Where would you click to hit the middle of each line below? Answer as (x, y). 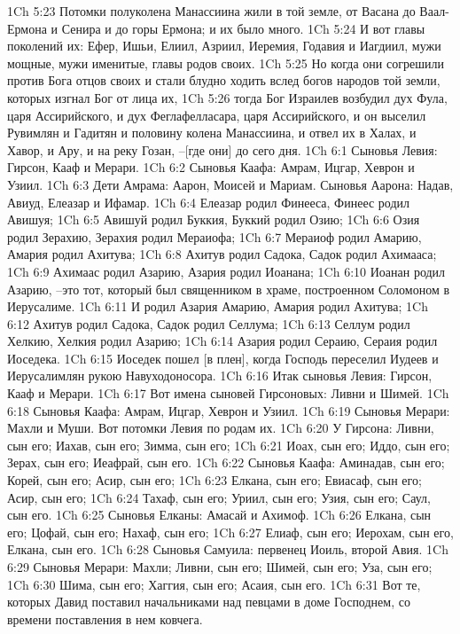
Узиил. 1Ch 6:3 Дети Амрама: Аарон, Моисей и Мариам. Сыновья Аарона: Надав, (230, 184)
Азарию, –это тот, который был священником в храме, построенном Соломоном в (229, 289)
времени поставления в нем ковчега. (105, 618)
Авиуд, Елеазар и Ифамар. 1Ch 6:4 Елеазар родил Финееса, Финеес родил (209, 202)
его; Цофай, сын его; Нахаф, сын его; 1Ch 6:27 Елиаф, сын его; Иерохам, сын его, (230, 532)
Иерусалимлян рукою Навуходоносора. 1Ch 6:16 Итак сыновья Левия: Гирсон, (220, 376)
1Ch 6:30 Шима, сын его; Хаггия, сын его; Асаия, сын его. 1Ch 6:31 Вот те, (214, 584)
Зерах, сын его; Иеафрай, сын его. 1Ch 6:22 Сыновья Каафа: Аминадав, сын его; (226, 462)
